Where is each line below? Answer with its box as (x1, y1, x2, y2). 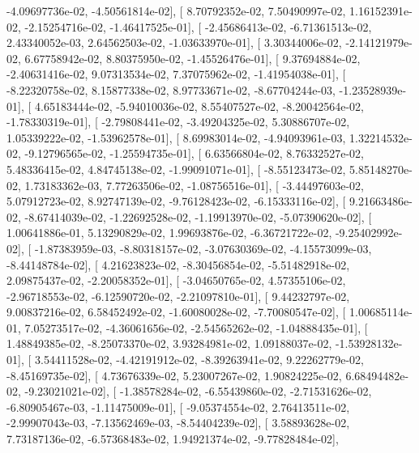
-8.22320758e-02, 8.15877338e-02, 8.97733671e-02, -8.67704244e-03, (6, 81, 336, 98)
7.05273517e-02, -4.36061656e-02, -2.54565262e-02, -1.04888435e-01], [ (24, 319, 368, 336)
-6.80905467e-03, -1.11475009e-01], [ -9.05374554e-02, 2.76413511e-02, (6, 398, 350, 415)
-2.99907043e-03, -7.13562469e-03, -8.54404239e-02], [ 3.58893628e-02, (6, 414, 350, 431)
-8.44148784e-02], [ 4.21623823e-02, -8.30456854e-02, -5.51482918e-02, (6, 256, 350, 273)
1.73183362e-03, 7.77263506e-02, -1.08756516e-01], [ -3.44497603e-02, (24, 176, 364, 193)
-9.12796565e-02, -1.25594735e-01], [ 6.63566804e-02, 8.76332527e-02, (24, 145, 364, 162)
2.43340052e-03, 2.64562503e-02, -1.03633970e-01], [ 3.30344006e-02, (6, 34, 342, 51)
